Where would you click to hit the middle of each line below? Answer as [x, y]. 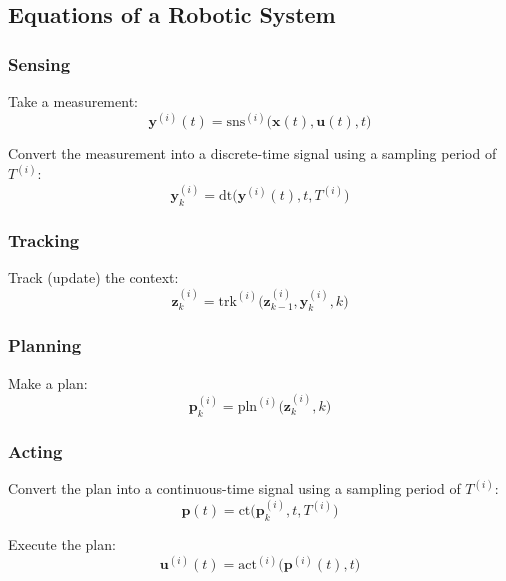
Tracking [44, 239]
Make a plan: [48, 382]
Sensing [39, 63]
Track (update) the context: [93, 277]
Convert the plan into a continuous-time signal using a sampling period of [234, 488]
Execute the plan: [62, 544]
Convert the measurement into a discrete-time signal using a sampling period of [252, 153]
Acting [35, 450]
